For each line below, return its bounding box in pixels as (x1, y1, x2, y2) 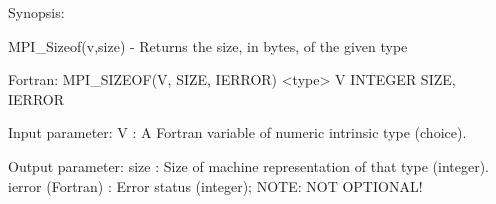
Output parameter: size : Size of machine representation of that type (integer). (8, 155, 490, 176)
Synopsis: (8, 2, 65, 22)
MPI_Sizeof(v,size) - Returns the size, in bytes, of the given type (8, 35, 408, 56)
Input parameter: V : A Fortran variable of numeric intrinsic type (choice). (8, 122, 467, 143)
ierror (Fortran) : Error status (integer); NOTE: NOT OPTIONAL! (8, 175, 423, 196)
